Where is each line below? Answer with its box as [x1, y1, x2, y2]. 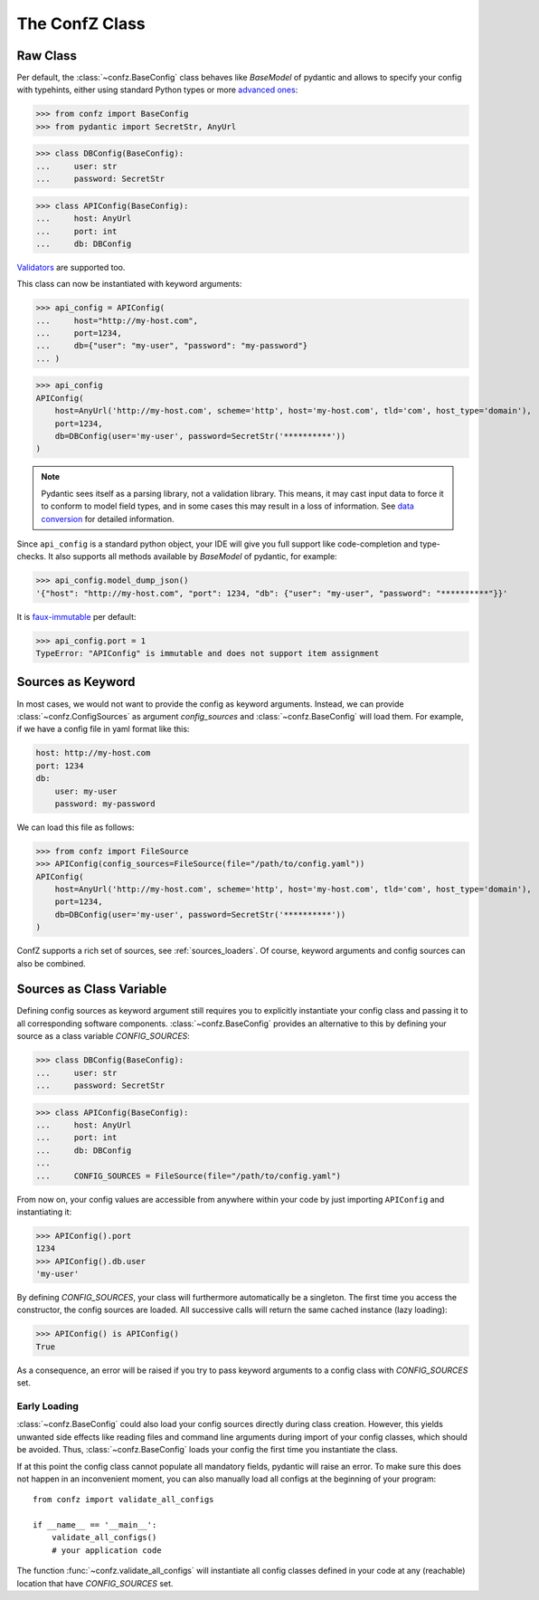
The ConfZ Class [16, 14, 147, 33]
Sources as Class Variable [16, 982, 167, 997]
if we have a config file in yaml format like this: [16, 724, 190, 735]
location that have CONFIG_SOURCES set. [16, 1577, 174, 1588]
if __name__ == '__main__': [33, 1520, 157, 1530]
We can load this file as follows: [16, 822, 135, 833]
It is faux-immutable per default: [16, 611, 137, 622]
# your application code [51, 1545, 162, 1556]
